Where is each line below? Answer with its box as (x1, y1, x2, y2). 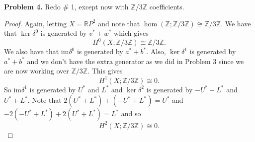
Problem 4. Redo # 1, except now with (4, 1, 129, 11)
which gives (114, 28, 149, 38)
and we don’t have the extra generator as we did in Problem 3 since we (27, 56, 244, 66)
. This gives (87, 66, 123, 76)
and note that (98, 18, 140, 28)
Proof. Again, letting (4, 18, 67, 28)
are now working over (4, 66, 69, 76)
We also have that (4, 46, 59, 57)
